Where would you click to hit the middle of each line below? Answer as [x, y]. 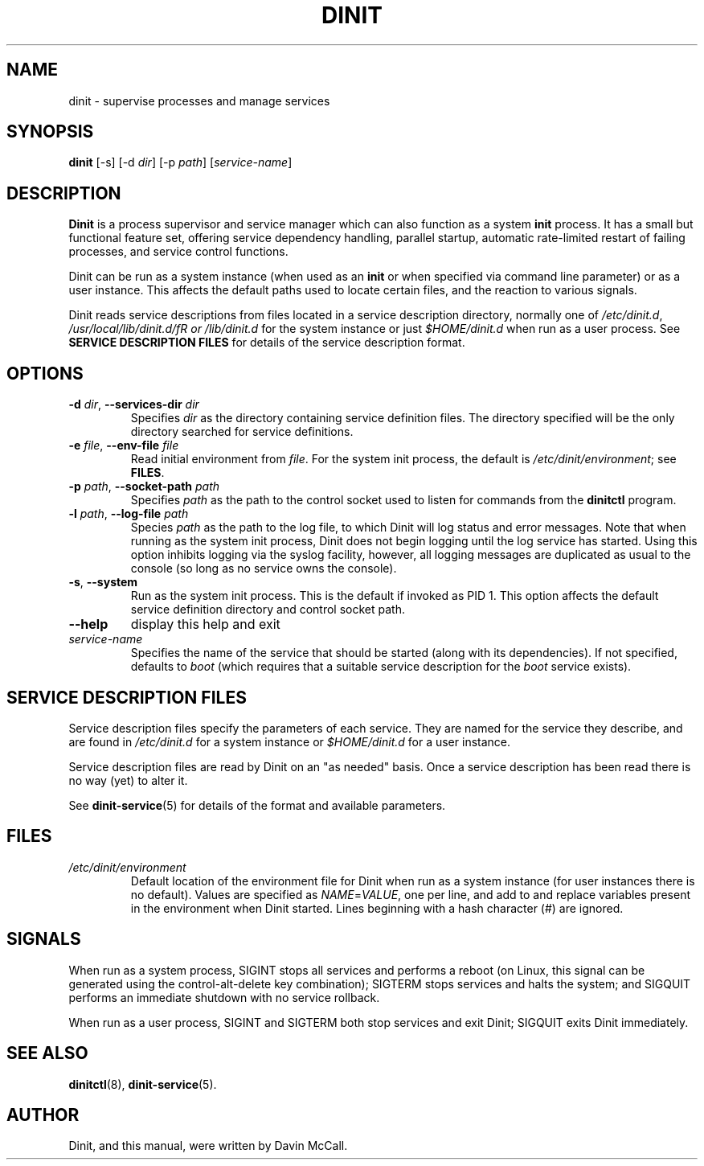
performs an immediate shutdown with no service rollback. [224, 997]
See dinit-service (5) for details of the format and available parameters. [257, 805]
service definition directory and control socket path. [268, 610]
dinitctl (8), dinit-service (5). [143, 1084]
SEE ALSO [47, 1053]
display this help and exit [205, 624]
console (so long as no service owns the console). [264, 569]
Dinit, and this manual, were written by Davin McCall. [208, 1146]
